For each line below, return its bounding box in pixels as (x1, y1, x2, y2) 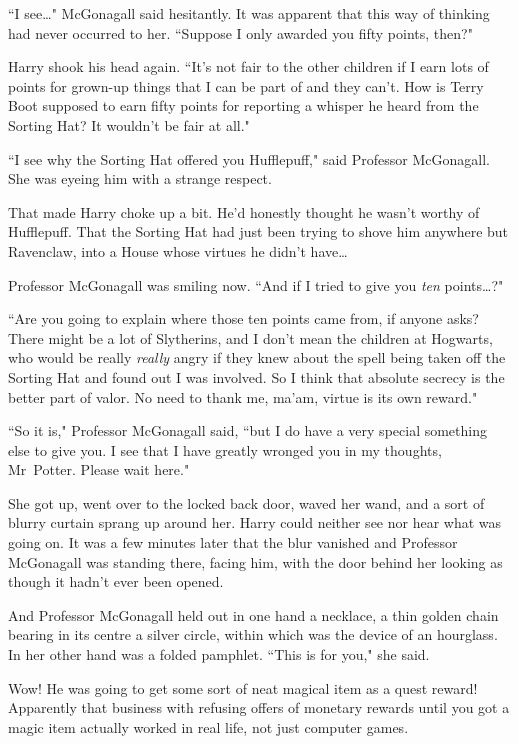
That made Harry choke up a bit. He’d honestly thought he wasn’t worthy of (8, 201, 480, 222)
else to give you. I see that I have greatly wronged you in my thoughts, (8, 439, 442, 460)
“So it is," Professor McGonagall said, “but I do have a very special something (8, 420, 487, 441)
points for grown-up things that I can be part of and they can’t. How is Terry (8, 75, 484, 96)
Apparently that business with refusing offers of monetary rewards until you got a (8, 697, 510, 718)
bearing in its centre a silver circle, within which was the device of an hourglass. (8, 624, 498, 645)
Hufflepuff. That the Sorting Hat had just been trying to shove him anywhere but (8, 221, 509, 242)
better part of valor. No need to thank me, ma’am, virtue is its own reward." (8, 386, 478, 407)
